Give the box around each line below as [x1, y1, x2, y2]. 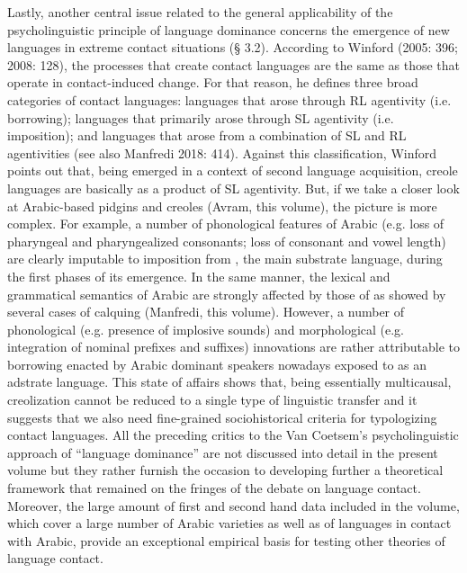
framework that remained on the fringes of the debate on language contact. [7, 479, 421, 497]
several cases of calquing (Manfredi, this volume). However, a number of [7, 302, 405, 321]
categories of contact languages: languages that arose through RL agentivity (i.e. [7, 90, 452, 109]
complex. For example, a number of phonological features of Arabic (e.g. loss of [7, 214, 445, 233]
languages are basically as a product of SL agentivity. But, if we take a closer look [7, 178, 460, 197]
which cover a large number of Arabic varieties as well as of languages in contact [7, 514, 452, 533]
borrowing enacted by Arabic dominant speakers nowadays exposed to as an [7, 354, 427, 373]
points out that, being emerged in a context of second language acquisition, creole [7, 161, 458, 180]
